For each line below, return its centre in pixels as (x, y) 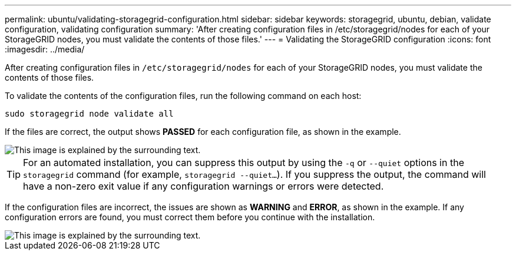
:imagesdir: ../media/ (45, 49)
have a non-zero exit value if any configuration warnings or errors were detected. (204, 186)
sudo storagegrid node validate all (89, 114)
